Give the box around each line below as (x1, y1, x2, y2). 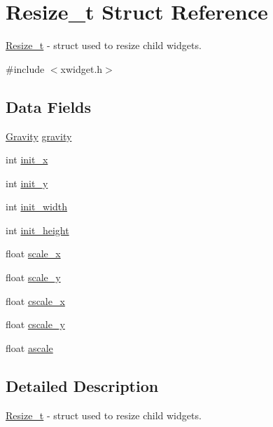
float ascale (6, 340, 53, 355)
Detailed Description (6, 374, 159, 396)
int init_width (6, 199, 67, 214)
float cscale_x (6, 293, 65, 308)
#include (6, 61, 45, 76)
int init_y (6, 175, 48, 190)
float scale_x (6, 246, 61, 261)
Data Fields (6, 95, 92, 117)
